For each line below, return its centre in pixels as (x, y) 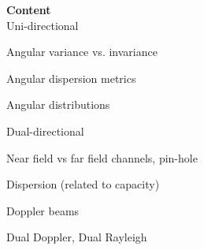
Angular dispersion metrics (71, 78)
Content (29, 9)
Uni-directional (43, 25)
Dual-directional (45, 131)
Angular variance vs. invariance (82, 52)
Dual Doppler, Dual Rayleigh (77, 237)
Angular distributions (58, 104)
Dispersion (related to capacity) (83, 184)
